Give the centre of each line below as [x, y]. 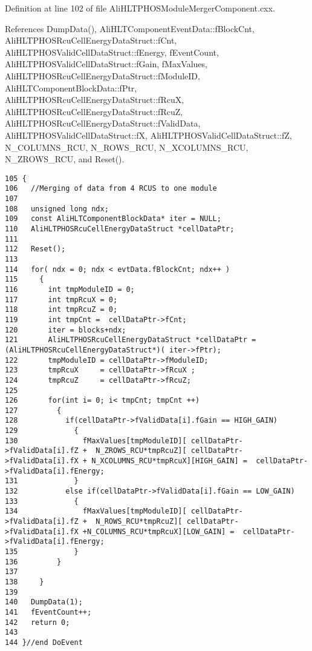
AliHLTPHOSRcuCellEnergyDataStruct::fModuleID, [102, 75]
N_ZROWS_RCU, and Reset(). [65, 159]
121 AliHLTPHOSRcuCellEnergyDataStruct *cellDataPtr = [131, 340]
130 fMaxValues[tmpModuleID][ [96, 441]
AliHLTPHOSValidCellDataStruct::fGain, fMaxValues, [106, 64]
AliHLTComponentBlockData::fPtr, [71, 88]
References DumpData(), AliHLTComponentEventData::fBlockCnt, [130, 28]
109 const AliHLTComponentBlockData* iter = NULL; [113, 219]
